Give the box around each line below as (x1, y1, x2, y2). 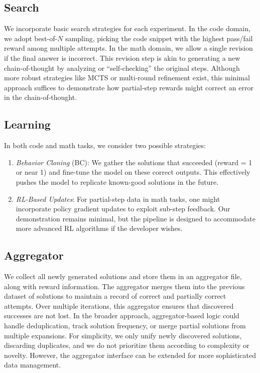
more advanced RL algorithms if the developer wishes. (16, 223, 183, 233)
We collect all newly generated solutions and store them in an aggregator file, (4, 271, 242, 282)
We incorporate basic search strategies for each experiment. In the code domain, (4, 23, 250, 34)
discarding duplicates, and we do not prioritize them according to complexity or (4, 340, 249, 350)
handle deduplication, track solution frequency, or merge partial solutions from (4, 320, 246, 331)
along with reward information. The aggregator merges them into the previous (4, 281, 245, 291)
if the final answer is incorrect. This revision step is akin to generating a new (4, 52, 240, 63)
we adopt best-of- (4, 33, 58, 43)
